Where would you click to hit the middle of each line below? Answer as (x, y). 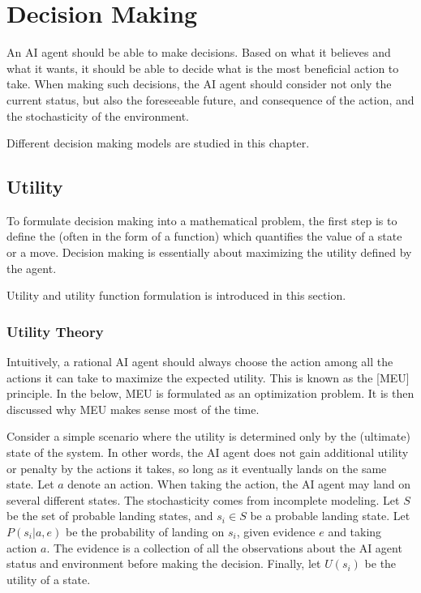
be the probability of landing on (145, 532)
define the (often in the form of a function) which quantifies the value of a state (204, 236)
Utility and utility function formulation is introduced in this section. (176, 295)
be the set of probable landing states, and (110, 516)
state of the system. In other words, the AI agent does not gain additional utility (208, 452)
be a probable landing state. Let (330, 516)
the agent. (32, 268)
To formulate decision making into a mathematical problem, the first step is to (202, 220)
